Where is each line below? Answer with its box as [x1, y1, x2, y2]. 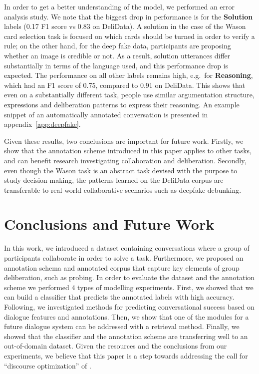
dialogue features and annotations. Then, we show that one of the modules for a [4, 311, 249, 322]
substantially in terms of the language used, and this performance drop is [4, 60, 229, 70]
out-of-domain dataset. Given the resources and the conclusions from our [4, 341, 227, 351]
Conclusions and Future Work [4, 214, 215, 234]
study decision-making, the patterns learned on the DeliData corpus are [4, 175, 224, 185]
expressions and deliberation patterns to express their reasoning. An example [4, 99, 240, 109]
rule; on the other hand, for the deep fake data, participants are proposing [4, 40, 231, 51]
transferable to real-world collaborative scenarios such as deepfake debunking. [4, 184, 242, 195]
